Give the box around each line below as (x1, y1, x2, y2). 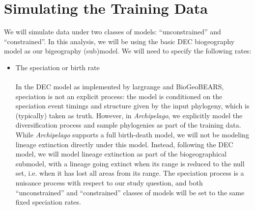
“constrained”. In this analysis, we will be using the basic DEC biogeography (4, 36, 235, 46)
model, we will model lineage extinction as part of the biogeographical (15, 149, 227, 159)
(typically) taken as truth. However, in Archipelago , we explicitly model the (15, 110, 243, 120)
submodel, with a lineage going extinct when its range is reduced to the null (15, 158, 245, 168)
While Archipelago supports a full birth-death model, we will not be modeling (15, 130, 249, 140)
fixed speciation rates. (15, 197, 81, 207)
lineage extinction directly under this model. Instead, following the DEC (15, 139, 233, 149)
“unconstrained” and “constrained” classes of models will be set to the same (15, 187, 245, 197)
